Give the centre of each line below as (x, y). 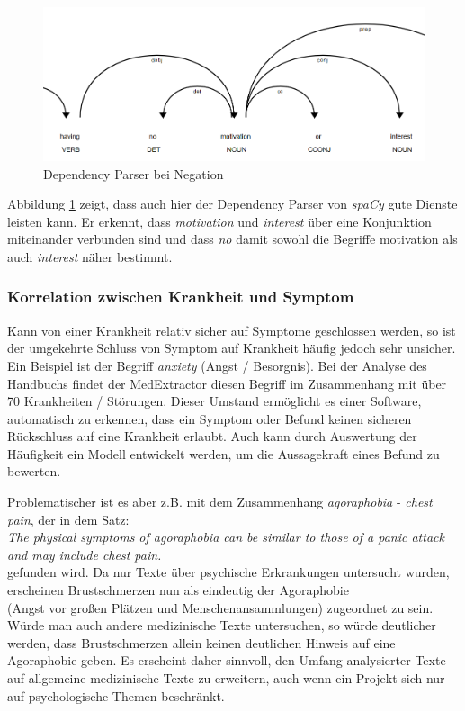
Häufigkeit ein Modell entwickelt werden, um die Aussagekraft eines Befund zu (224, 453)
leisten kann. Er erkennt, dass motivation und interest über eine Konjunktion (219, 221)
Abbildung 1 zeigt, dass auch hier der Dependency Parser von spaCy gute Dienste (232, 204)
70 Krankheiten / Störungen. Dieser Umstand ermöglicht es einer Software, (215, 401)
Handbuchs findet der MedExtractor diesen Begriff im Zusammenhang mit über (227, 383)
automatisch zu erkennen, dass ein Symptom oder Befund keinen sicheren (210, 418)
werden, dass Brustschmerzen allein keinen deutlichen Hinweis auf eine (201, 642)
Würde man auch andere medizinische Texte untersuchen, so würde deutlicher (222, 625)
